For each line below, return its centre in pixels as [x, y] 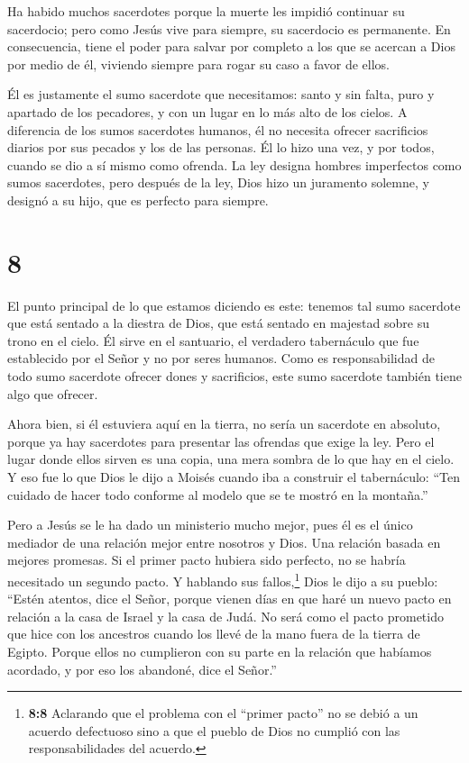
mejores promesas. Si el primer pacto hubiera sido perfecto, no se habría [207, 560]
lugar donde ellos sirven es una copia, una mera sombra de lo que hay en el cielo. [231, 459]
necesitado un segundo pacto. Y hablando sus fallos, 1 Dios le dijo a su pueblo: [223, 579]
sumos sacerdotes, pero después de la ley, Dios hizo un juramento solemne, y [218, 182]
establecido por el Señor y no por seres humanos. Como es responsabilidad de [221, 358]
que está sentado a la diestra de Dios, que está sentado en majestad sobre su [218, 323]
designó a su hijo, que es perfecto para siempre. [138, 200]
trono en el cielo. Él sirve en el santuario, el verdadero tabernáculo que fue [213, 340]
